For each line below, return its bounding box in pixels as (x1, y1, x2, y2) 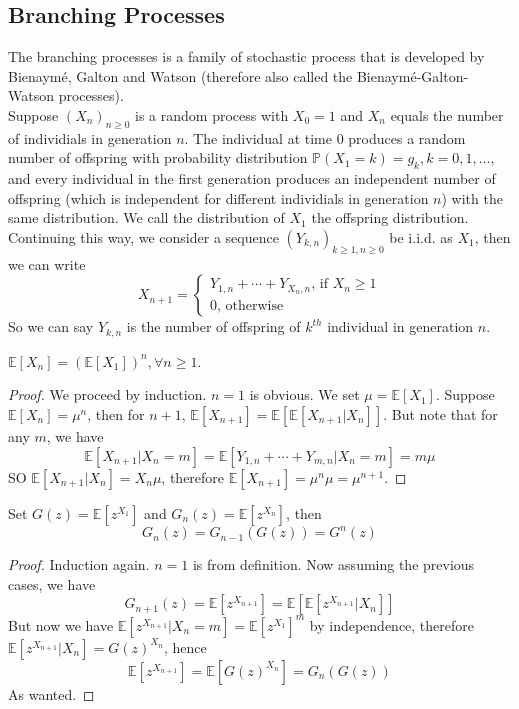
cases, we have (8, 573, 96, 594)
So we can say (8, 316, 94, 337)
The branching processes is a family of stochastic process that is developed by (8, 46, 485, 67)
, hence (163, 636, 207, 657)
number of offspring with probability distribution (8, 147, 308, 168)
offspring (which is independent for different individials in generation (8, 187, 429, 208)
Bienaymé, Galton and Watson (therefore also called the (8, 65, 353, 86)
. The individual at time (184, 127, 332, 148)
